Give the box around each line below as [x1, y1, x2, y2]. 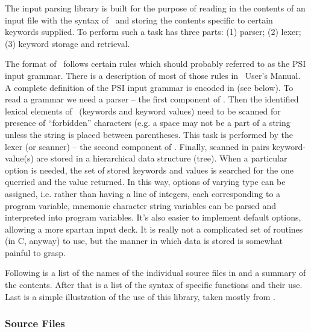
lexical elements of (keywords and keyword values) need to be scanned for [5, 104, 281, 117]
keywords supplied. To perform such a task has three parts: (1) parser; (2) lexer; [5, 25, 301, 38]
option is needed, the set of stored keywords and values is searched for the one [5, 163, 294, 176]
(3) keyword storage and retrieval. [5, 37, 130, 49]
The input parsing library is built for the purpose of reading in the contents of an [5, 2, 306, 14]
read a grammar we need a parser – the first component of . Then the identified [5, 93, 299, 105]
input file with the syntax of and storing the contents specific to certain [5, 13, 273, 26]
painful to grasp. [5, 246, 66, 258]
